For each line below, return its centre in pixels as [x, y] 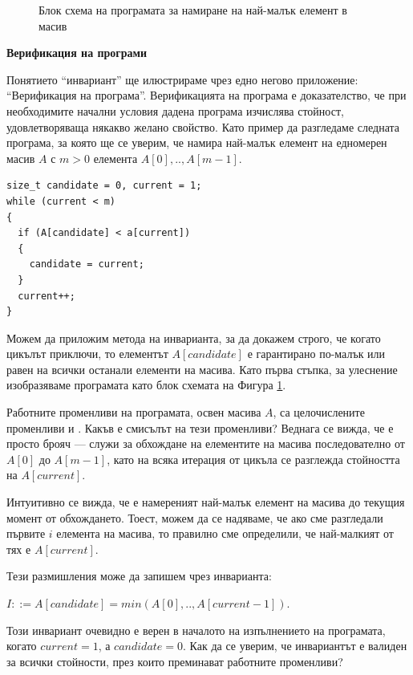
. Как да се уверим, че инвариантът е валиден [295, 646]
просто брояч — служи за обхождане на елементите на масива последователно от [206, 443]
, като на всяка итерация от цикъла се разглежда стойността [253, 459]
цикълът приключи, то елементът [87, 354]
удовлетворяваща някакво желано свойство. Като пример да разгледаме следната [203, 126]
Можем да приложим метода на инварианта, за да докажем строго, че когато [194, 337]
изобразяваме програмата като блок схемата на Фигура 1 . [146, 385]
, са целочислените [319, 412]
